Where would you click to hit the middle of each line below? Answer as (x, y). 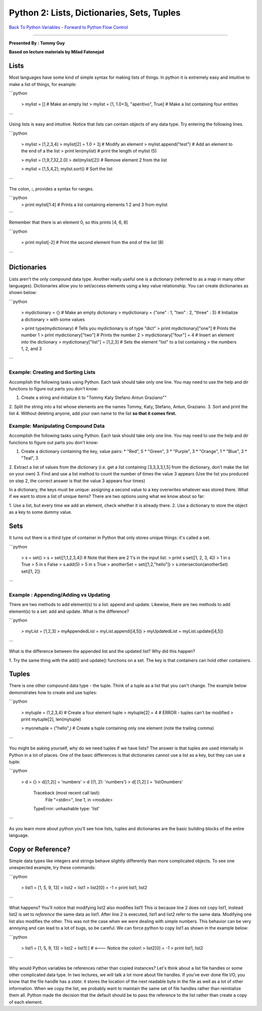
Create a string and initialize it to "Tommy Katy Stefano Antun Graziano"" (94, 398)
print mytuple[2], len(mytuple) (51, 719)
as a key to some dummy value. (41, 512)
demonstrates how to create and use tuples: (53, 692)
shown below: (23, 293)
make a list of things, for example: (43, 84)
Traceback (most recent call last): (67, 793)
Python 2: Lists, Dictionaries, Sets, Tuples (95, 13)
